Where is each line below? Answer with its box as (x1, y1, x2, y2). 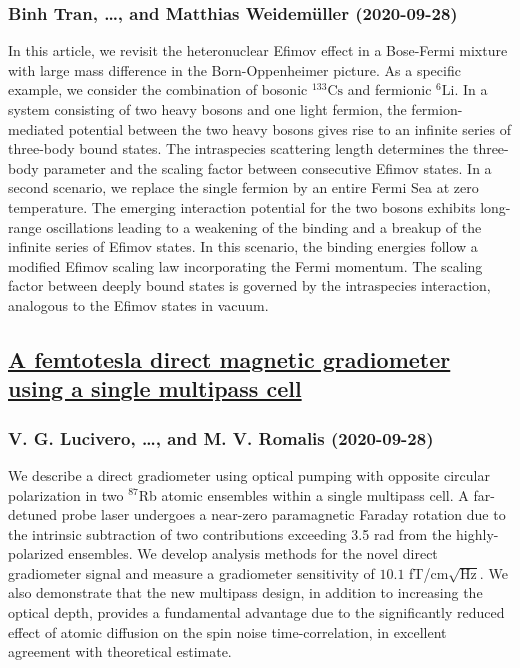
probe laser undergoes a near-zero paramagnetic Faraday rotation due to (61, 504, 506, 525)
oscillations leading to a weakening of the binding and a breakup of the (46, 216, 482, 237)
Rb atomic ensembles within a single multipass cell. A (138, 484, 469, 505)
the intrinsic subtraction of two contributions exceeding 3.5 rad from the (8, 523, 452, 544)
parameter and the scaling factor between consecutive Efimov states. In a (43, 157, 492, 178)
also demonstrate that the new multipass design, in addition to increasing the (8, 582, 483, 603)
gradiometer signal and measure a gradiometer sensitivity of (8, 562, 375, 583)
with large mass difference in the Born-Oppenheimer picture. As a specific (8, 59, 461, 80)
